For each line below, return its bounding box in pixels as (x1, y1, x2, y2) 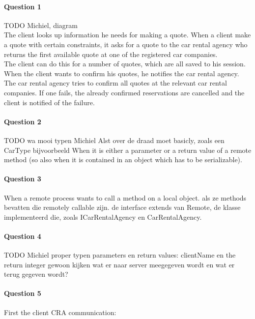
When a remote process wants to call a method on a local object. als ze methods (4, 192, 247, 203)
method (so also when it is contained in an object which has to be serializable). (4, 154, 242, 165)
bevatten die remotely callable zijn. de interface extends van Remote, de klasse (4, 202, 241, 212)
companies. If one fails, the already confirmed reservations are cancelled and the (4, 87, 245, 97)
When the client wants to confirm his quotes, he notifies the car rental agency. (4, 68, 239, 78)
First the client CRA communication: (4, 307, 116, 317)
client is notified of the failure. (4, 97, 95, 107)
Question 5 (4, 288, 41, 298)
